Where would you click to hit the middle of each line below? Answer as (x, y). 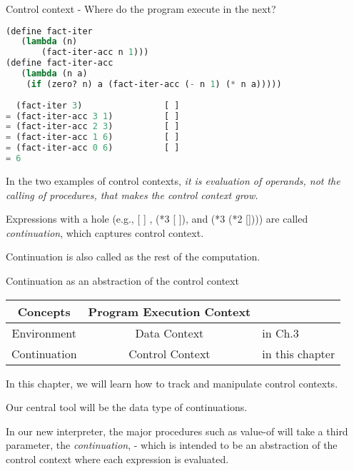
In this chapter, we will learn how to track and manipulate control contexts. (172, 383)
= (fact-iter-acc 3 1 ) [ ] (93, 116)
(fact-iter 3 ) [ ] (98, 105)
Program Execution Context (170, 311)
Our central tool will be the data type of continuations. (127, 407)
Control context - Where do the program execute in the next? (141, 9)
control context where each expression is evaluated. (117, 459)
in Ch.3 (280, 333)
